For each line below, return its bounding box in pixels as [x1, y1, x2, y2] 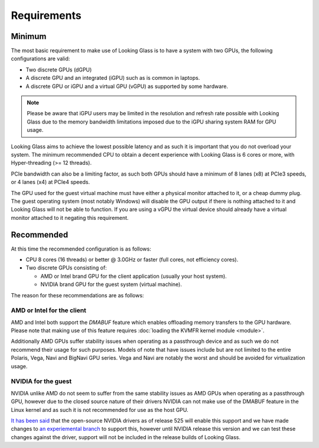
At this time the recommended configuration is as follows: [11, 245, 152, 252]
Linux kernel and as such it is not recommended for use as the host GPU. [11, 406, 188, 413]
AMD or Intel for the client [11, 306, 87, 314]
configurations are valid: [11, 55, 70, 62]
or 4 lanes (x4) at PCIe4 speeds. [11, 178, 90, 186]
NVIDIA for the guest [11, 377, 72, 385]
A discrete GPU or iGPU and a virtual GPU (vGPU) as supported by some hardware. [25, 83, 229, 90]
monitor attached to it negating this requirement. [11, 214, 129, 221]
